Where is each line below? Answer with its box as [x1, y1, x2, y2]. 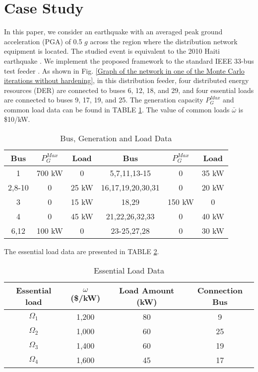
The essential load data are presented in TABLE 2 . [4, 246, 159, 257]
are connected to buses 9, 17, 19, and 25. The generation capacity [4, 94, 203, 105]
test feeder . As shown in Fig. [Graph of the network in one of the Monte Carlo [4, 65, 245, 76]
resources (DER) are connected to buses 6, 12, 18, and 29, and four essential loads [4, 85, 254, 95]
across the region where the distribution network [90, 36, 238, 46]
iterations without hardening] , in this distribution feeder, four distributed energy [4, 75, 249, 86]
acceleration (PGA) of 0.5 [4, 36, 82, 46]
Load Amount [119, 284, 175, 296]
